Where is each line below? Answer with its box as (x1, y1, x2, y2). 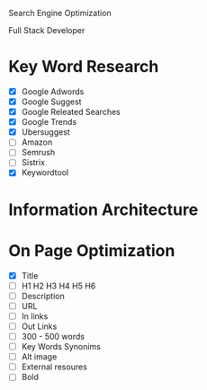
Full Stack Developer (8, 25, 85, 35)
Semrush (21, 147, 56, 158)
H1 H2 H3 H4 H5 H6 (21, 280, 96, 291)
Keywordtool (21, 167, 69, 178)
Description (21, 290, 65, 301)
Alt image (21, 351, 58, 362)
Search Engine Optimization (8, 8, 112, 18)
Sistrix (21, 157, 46, 168)
